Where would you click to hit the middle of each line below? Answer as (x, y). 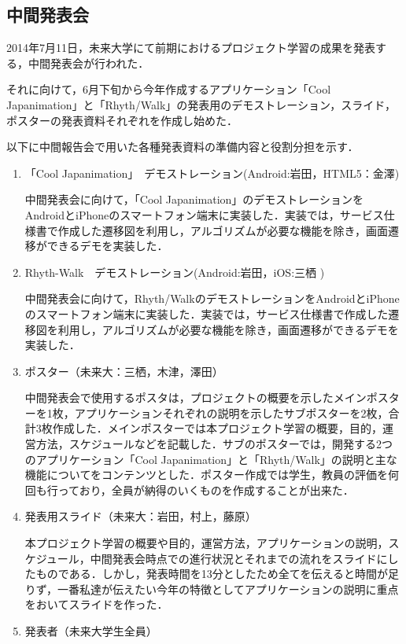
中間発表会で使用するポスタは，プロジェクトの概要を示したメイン (196, 397)
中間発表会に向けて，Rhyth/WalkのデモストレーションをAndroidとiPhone (212, 298)
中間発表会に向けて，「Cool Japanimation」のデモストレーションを (194, 199)
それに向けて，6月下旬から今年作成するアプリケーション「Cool (169, 89)
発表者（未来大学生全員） (91, 631)
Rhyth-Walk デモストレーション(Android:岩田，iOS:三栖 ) (175, 272)
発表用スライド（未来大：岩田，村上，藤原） (140, 516)
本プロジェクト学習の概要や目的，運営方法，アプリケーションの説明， (207, 543)
